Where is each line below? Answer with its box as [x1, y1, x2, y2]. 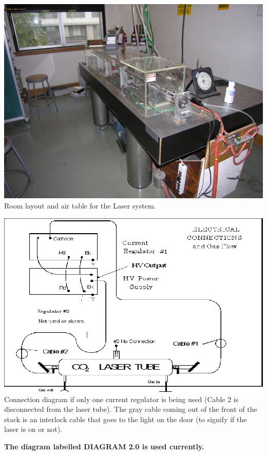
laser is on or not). [4, 424, 63, 434]
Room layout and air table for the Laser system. [4, 200, 156, 211]
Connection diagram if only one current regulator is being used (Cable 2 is [4, 393, 239, 404]
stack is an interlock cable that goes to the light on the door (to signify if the [4, 413, 247, 424]
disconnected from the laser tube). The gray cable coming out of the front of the [4, 404, 257, 414]
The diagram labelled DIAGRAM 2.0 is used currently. [4, 441, 204, 452]
